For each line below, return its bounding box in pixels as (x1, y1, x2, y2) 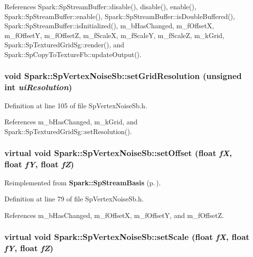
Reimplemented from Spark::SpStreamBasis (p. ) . (4, 177, 161, 187)
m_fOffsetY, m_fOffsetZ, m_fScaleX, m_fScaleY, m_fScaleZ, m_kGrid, (4, 30, 224, 40)
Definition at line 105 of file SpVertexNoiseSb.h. (4, 100, 147, 110)
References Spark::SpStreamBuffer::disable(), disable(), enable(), (4, 1, 196, 11)
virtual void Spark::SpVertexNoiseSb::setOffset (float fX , (4, 147, 232, 159)
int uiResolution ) (4, 81, 72, 93)
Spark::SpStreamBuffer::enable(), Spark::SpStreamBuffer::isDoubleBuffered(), (4, 11, 235, 21)
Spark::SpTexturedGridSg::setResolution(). (4, 126, 132, 136)
